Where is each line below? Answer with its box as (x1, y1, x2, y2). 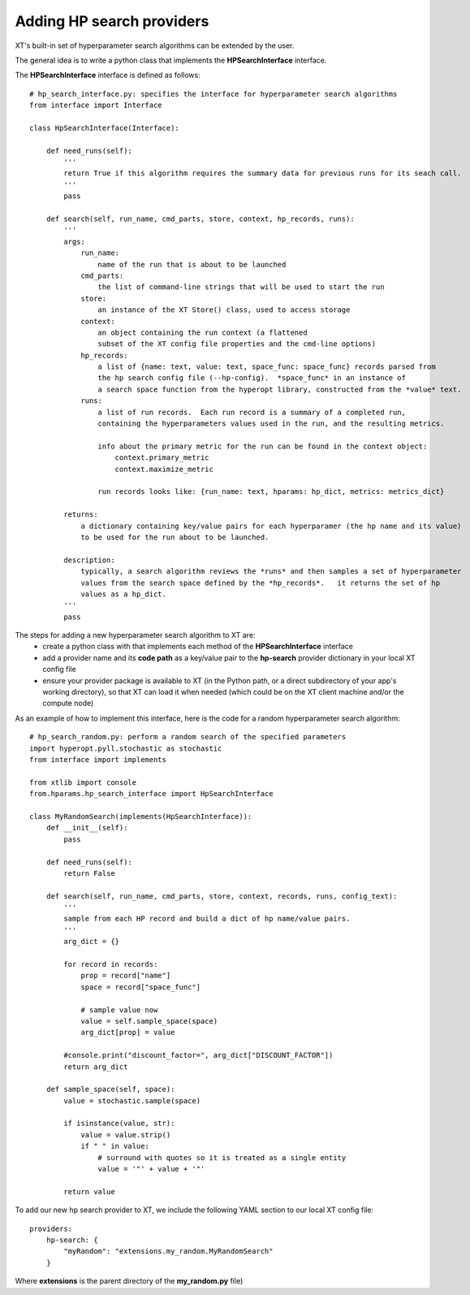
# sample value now (80, 1005, 158, 1015)
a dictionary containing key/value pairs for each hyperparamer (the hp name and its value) (80, 521, 462, 531)
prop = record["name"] (80, 971, 171, 981)
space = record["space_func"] (80, 982, 201, 991)
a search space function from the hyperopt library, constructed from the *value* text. (97, 384, 462, 394)
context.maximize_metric (114, 464, 214, 474)
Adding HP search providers (15, 12, 209, 30)
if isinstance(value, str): (63, 1119, 175, 1128)
